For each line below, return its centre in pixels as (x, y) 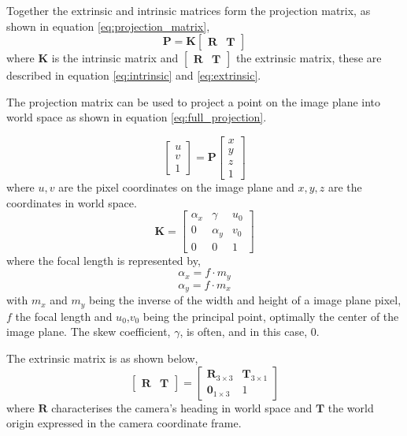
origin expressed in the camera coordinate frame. (124, 423)
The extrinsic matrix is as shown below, (102, 358)
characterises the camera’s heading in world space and (182, 407)
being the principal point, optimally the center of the (271, 316)
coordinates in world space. (72, 202)
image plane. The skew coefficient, (89, 332)
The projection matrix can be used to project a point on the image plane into (194, 101)
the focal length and (64, 316)
